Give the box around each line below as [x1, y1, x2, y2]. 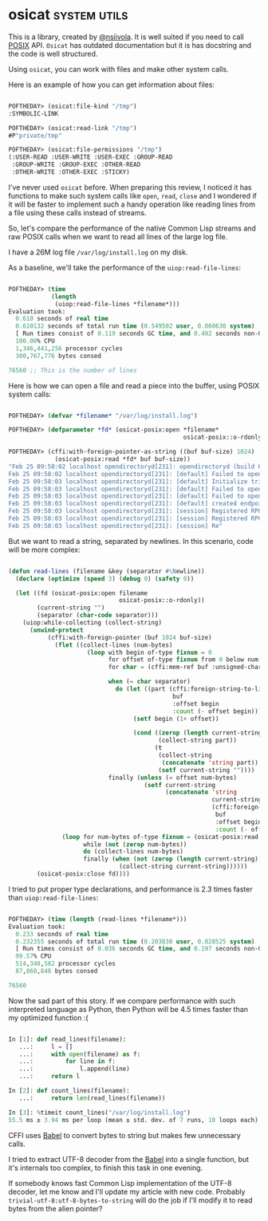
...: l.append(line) [18, 1065, 130, 1073]
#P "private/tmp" [8, 132, 62, 140]
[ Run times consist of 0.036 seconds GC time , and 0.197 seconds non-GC [15, 945, 266, 953]
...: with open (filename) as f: [18, 1050, 141, 1058]
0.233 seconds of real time [15, 930, 109, 938]
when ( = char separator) [108, 678, 191, 686]
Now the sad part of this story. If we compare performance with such [8, 995, 235, 1006]
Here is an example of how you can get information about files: [8, 80, 215, 89]
